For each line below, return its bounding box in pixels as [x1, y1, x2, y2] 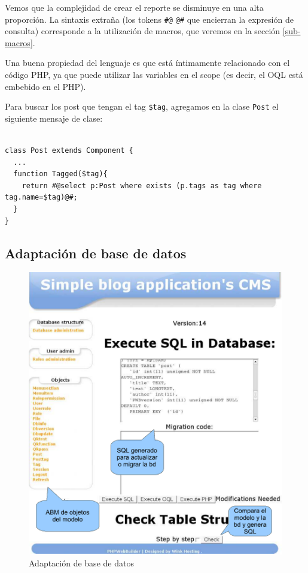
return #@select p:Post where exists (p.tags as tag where [22, 181, 262, 190]
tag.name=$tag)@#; [5, 193, 78, 202]
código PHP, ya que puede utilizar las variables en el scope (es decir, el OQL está [5, 68, 303, 81]
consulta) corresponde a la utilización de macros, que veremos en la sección [5, 25, 280, 37]
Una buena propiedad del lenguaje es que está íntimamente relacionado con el [5, 56, 290, 69]
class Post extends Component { [5, 146, 133, 155]
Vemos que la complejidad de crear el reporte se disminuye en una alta [5, 1, 264, 13]
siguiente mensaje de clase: [5, 111, 103, 124]
